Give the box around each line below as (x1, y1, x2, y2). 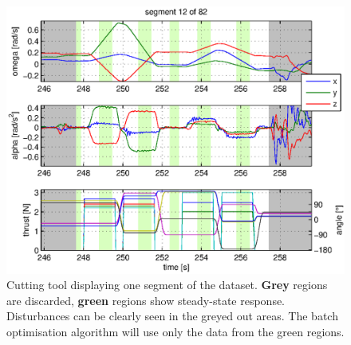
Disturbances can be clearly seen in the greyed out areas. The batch (6, 307, 338, 324)
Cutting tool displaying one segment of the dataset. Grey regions (6, 276, 328, 293)
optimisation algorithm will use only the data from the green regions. (6, 323, 345, 339)
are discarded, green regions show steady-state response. (6, 291, 286, 308)
